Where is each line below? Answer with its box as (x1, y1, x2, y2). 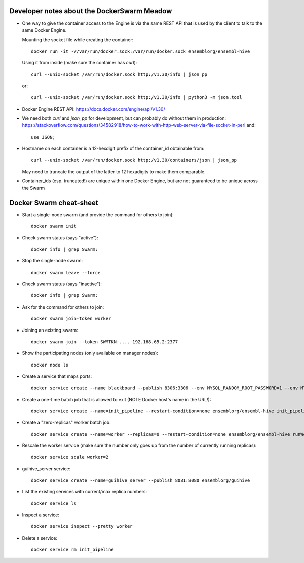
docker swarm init (31, 223, 77, 229)
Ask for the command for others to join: (22, 304, 104, 310)
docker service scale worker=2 (31, 454, 109, 460)
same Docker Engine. (22, 27, 67, 33)
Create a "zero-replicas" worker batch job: (22, 419, 111, 425)
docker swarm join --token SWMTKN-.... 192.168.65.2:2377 (31, 339, 178, 345)
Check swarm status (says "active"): (22, 235, 98, 241)
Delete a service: (22, 535, 58, 541)
